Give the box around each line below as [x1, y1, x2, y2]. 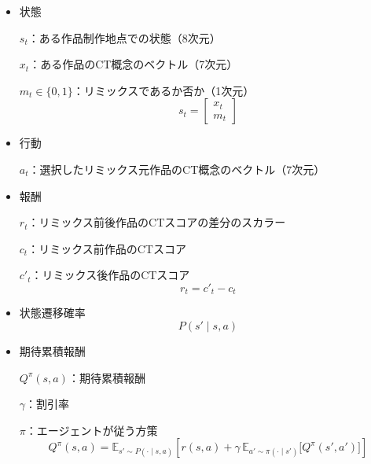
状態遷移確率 [19, 304, 86, 321]
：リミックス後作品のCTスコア [31, 267, 190, 283]
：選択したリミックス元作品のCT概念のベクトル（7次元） [28, 160, 325, 177]
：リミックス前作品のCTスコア [28, 240, 186, 256]
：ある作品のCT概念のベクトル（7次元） [29, 56, 238, 72]
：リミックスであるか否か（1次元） [72, 82, 255, 98]
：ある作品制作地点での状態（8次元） [28, 29, 221, 46]
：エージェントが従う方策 [25, 422, 158, 438]
